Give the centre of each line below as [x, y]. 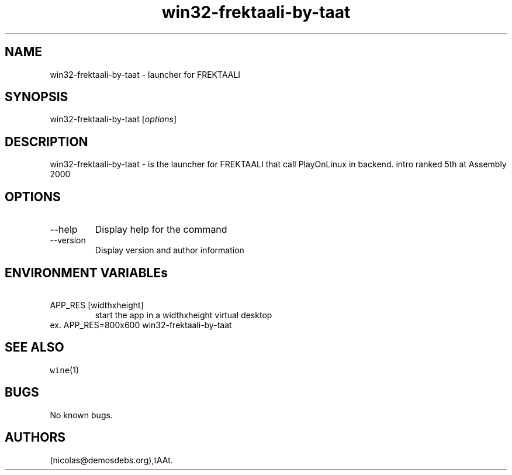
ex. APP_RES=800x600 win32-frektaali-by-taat [141, 325]
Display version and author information [169, 250]
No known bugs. [81, 415]
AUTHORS [35, 438]
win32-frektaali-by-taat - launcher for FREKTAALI [145, 74]
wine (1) [65, 370]
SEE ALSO [34, 347]
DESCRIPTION [46, 142]
